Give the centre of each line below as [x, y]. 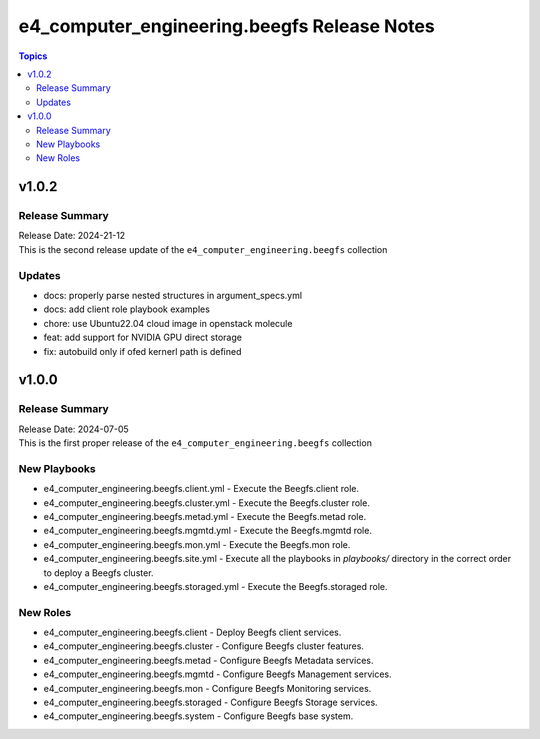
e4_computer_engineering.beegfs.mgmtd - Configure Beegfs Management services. [217, 674]
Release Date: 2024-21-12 [72, 236]
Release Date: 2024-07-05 [73, 429]
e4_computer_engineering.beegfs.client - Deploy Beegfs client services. [192, 632]
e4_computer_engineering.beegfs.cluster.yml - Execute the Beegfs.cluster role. [206, 502]
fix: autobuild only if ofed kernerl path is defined [142, 351]
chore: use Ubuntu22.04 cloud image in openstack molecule [168, 323]
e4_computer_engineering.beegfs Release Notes [226, 26]
